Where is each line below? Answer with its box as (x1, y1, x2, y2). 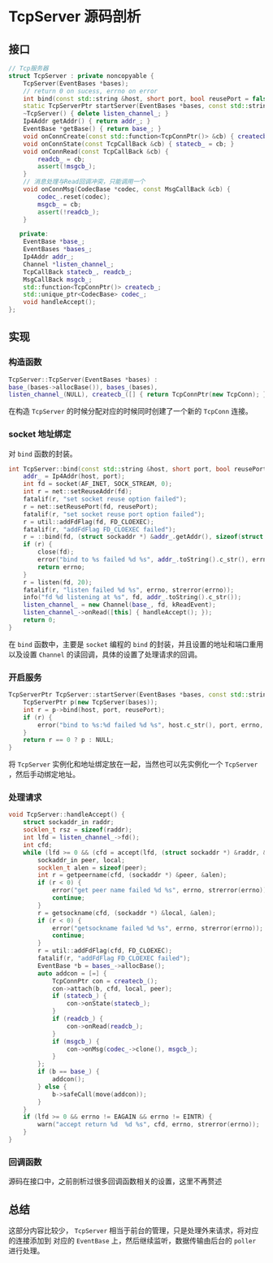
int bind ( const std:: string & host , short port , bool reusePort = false (23, 94, 271, 102)
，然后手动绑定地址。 (8, 770, 80, 779)
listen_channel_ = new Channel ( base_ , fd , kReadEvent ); (23, 601, 217, 610)
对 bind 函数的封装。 (8, 449, 77, 458)
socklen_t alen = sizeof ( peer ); (37, 863, 148, 872)
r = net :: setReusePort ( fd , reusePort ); (23, 502, 158, 510)
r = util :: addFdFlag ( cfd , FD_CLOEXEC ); (37, 947, 173, 955)
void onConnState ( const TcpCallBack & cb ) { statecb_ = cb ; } (23, 140, 235, 148)
